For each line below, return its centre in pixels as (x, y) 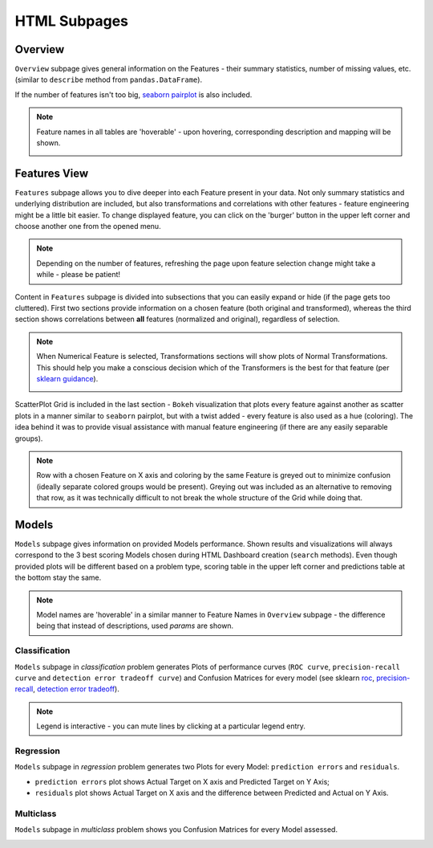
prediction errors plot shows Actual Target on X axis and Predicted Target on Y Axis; (182, 781)
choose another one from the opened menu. (88, 226)
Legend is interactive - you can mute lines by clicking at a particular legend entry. (171, 726)
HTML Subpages (71, 21)
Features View (52, 173)
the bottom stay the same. (58, 577)
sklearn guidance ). (67, 379)
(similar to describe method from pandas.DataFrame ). (109, 79)
